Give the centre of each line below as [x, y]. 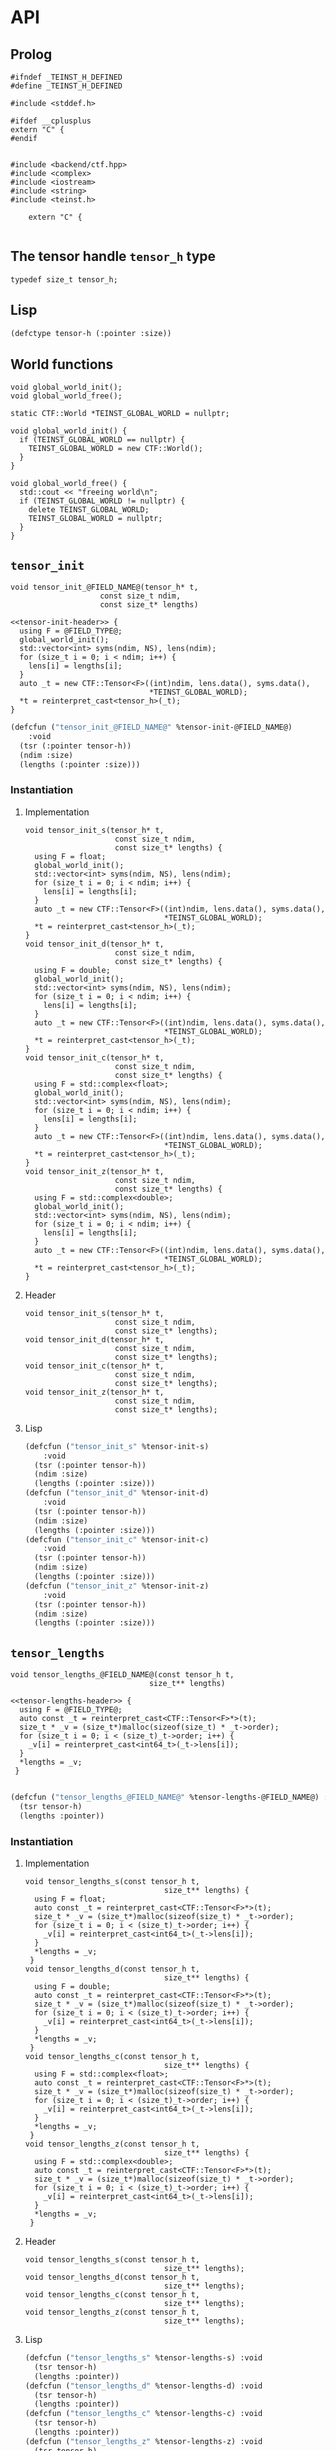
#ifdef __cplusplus [51, 121]
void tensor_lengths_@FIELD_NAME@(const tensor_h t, [122, 1675]
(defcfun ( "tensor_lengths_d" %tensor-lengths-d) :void [143, 2386]
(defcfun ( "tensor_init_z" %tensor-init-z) [117, 1586]
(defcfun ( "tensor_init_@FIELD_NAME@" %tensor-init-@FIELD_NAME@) [151, 727]
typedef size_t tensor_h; [64, 279]
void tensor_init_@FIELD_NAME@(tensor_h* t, [104, 587]
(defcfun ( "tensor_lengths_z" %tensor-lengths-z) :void [143, 2441]
